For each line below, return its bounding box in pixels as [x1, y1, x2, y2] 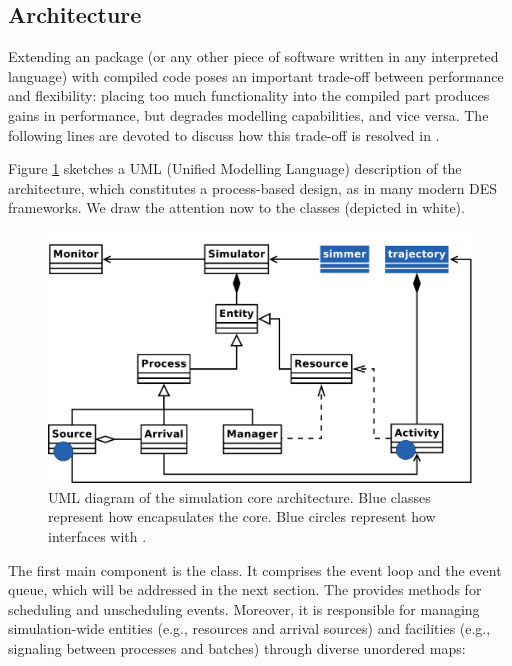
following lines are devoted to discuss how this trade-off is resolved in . [8, 124, 440, 145]
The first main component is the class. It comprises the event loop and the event [8, 559, 502, 580]
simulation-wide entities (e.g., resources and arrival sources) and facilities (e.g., [8, 618, 491, 639]
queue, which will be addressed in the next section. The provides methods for [8, 579, 482, 600]
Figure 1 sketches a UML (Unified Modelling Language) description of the [8, 158, 462, 179]
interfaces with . [48, 526, 147, 547]
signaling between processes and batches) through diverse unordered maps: [8, 638, 466, 659]
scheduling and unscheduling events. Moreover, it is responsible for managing [8, 598, 480, 619]
